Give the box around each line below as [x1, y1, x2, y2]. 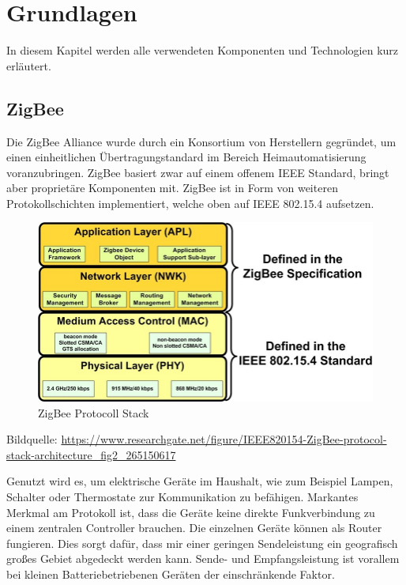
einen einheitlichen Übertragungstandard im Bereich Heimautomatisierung [6, 149, 367, 165]
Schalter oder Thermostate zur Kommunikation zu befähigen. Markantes [6, 488, 359, 504]
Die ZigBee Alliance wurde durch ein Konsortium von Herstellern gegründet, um [6, 133, 397, 149]
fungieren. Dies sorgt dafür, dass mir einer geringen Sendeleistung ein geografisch [6, 534, 398, 551]
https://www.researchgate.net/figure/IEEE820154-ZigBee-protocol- [61, 431, 387, 447]
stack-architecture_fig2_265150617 [6, 446, 176, 462]
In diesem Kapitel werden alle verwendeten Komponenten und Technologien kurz [6, 42, 399, 58]
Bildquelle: [6, 431, 58, 447]
